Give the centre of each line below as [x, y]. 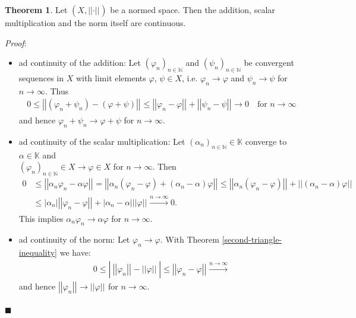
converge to [266, 141]
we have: [75, 252]
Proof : [16, 42]
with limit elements [111, 77]
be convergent [269, 63]
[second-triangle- [252, 239]
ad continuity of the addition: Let [80, 63]
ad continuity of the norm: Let [74, 239]
